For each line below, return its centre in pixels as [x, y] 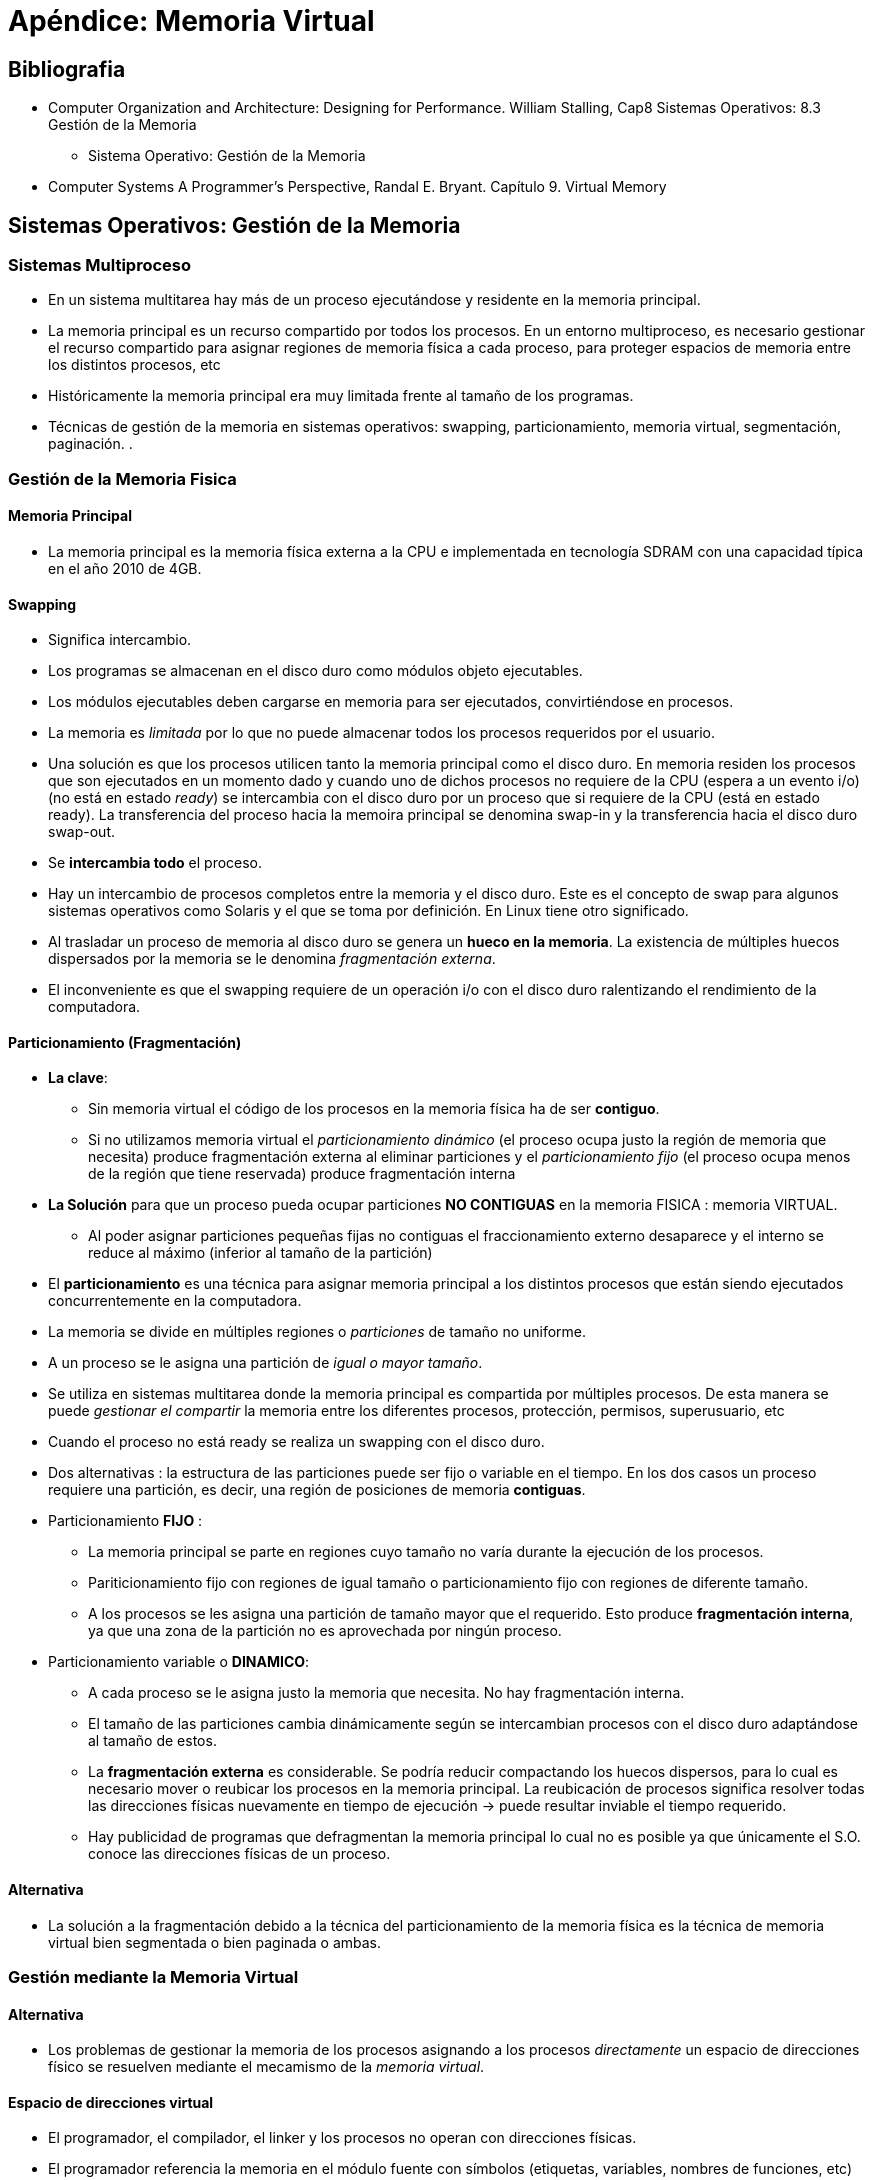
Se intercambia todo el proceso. [155, 863]
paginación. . [90, 444]
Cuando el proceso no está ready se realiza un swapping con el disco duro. [296, 1442]
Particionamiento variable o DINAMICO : [179, 1662]
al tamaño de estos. [152, 1741]
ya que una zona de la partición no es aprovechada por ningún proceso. [325, 1631]
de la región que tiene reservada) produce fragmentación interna [302, 1174]
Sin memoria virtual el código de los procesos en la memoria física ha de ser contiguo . [374, 1109]
